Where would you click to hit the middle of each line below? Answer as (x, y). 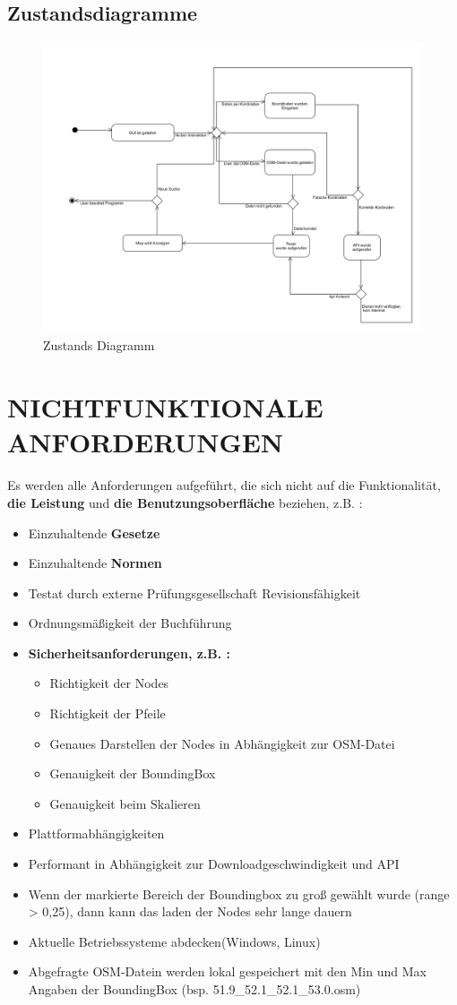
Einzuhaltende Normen (95, 563)
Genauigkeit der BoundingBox (133, 773)
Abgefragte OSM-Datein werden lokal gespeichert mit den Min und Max (227, 971)
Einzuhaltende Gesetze (94, 533)
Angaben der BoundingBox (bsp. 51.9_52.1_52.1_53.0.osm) (194, 989)
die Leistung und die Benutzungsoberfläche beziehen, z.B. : (185, 502)
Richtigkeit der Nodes (109, 683)
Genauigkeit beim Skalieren (125, 803)
